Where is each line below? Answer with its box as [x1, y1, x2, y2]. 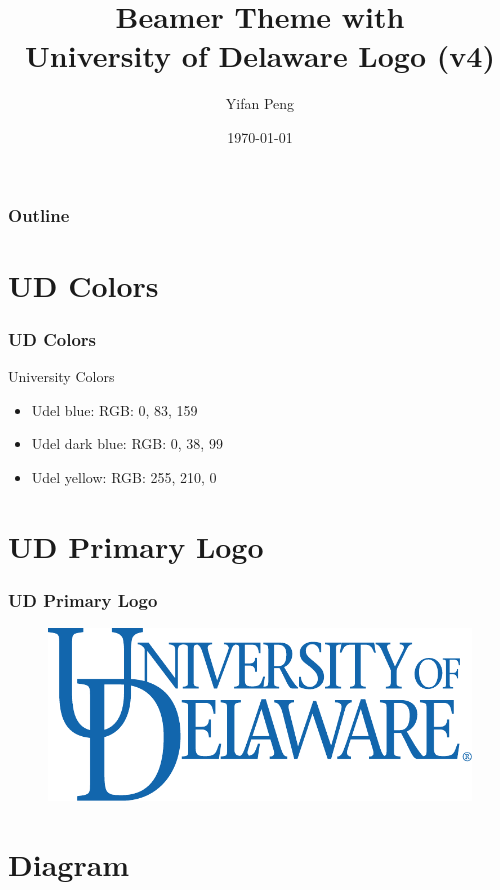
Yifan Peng [225, 93, 295, 114]
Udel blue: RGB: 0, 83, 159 [31, 399, 198, 420]
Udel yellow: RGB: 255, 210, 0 [31, 466, 217, 487]
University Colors [8, 366, 115, 387]
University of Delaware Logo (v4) [25, 35, 495, 76]
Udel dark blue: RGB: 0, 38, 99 [31, 433, 223, 454]
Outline [8, 202, 70, 227]
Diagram [8, 843, 130, 884]
